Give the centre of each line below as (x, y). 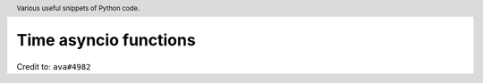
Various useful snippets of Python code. (78, 8)
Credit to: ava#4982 (54, 66)
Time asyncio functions (106, 41)
